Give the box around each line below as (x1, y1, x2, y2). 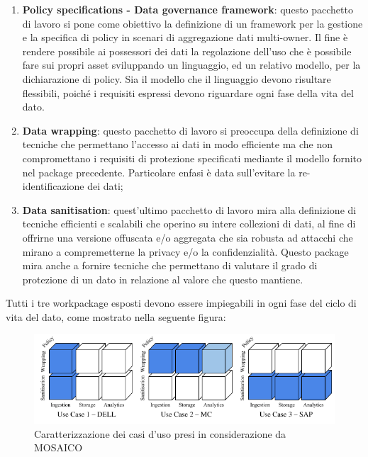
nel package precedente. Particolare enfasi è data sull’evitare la (22, 164, 296, 179)
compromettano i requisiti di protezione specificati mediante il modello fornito (22, 150, 362, 165)
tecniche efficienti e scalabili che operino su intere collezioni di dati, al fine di (22, 216, 356, 231)
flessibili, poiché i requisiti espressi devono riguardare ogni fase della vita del (22, 85, 354, 100)
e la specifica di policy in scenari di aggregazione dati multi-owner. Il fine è (22, 30, 348, 45)
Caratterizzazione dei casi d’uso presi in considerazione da (34, 426, 286, 441)
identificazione (22, 179, 84, 193)
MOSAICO (34, 440, 83, 455)
